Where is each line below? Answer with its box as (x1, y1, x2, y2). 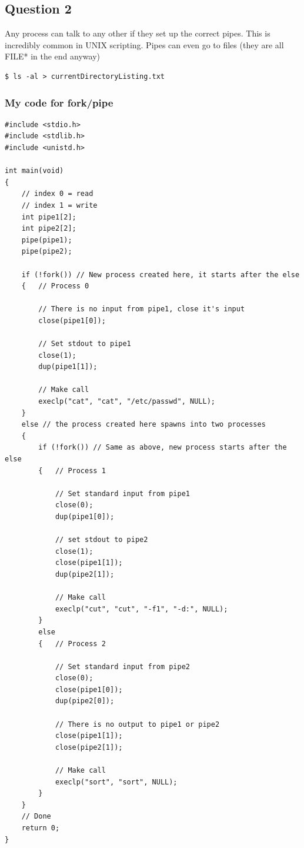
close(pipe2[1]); (55, 743, 123, 751)
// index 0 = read (21, 189, 93, 198)
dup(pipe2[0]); (55, 697, 115, 706)
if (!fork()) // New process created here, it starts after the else (21, 270, 300, 279)
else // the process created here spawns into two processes (21, 420, 266, 429)
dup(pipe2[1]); (55, 570, 115, 578)
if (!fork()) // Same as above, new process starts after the (38, 443, 287, 452)
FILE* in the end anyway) (5, 50, 100, 62)
